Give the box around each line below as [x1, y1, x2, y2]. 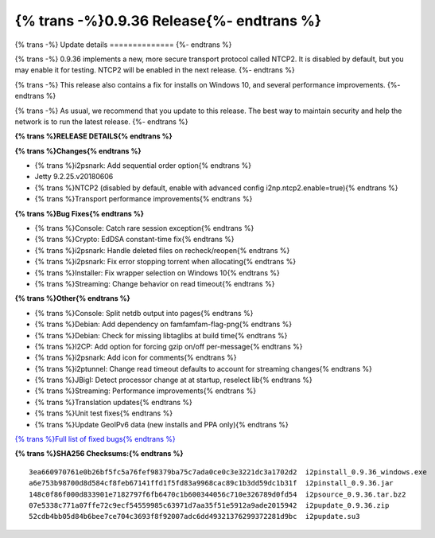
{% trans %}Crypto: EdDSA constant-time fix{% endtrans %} [34, 235, 235, 244]
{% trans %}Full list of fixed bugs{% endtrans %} [14, 435, 176, 444]
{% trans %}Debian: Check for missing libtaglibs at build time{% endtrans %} [34, 330, 288, 340]
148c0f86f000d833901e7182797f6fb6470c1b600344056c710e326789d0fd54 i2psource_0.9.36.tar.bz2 [29, 489, 406, 499]
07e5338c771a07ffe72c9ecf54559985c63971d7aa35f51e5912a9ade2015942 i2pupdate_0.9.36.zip [29, 501, 390, 509]
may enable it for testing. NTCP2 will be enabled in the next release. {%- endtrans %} [14, 65, 295, 75]
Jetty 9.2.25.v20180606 [34, 172, 114, 181]
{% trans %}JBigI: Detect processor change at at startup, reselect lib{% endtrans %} [34, 375, 313, 385]
